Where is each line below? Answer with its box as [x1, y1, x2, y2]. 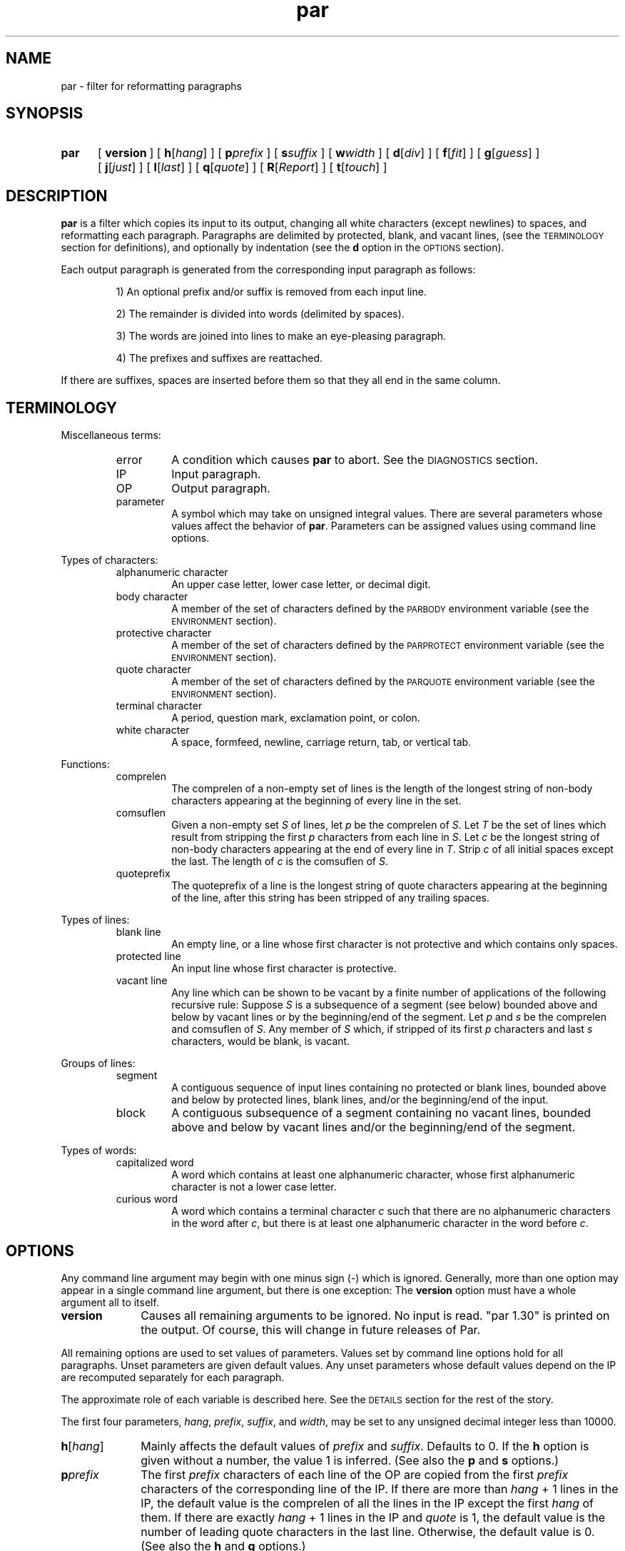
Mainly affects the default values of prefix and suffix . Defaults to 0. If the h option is [141, 1438, 589, 1453]
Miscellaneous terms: [61, 429, 161, 442]
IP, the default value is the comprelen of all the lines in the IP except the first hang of [141, 1495, 594, 1510]
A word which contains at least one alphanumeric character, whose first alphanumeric [171, 1168, 576, 1181]
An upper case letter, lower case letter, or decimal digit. [171, 578, 431, 591]
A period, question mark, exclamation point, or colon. [171, 712, 420, 724]
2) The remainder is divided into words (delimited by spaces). [116, 308, 405, 320]
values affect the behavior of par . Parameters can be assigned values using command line [171, 520, 596, 532]
